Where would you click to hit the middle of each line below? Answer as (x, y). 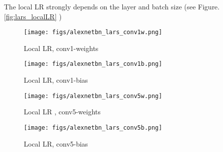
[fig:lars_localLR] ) (33, 16)
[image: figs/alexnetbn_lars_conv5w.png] (93, 96)
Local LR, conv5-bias (56, 143)
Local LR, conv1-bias (56, 80)
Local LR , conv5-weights (62, 112)
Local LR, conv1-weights (61, 48)
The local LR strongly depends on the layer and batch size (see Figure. (112, 6)
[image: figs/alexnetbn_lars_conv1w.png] (93, 32)
